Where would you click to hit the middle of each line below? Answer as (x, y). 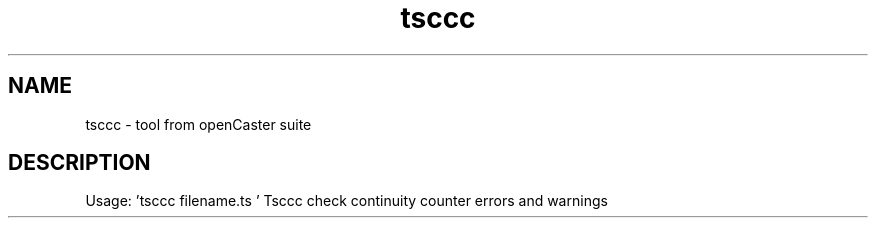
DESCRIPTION (79, 163)
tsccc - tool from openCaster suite (198, 124)
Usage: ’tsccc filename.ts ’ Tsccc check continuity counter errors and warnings (346, 201)
